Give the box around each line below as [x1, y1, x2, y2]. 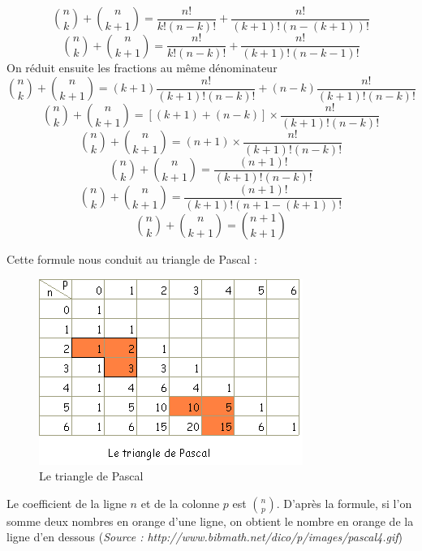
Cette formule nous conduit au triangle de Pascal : [6, 251, 257, 268]
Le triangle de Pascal [39, 467, 144, 484]
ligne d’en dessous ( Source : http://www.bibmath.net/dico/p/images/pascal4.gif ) [6, 528, 403, 545]
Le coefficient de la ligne [6, 494, 127, 511]
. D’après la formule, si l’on [276, 494, 412, 511]
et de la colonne [140, 494, 220, 511]
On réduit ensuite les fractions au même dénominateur [6, 59, 278, 76]
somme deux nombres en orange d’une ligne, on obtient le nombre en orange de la [6, 512, 414, 529]
